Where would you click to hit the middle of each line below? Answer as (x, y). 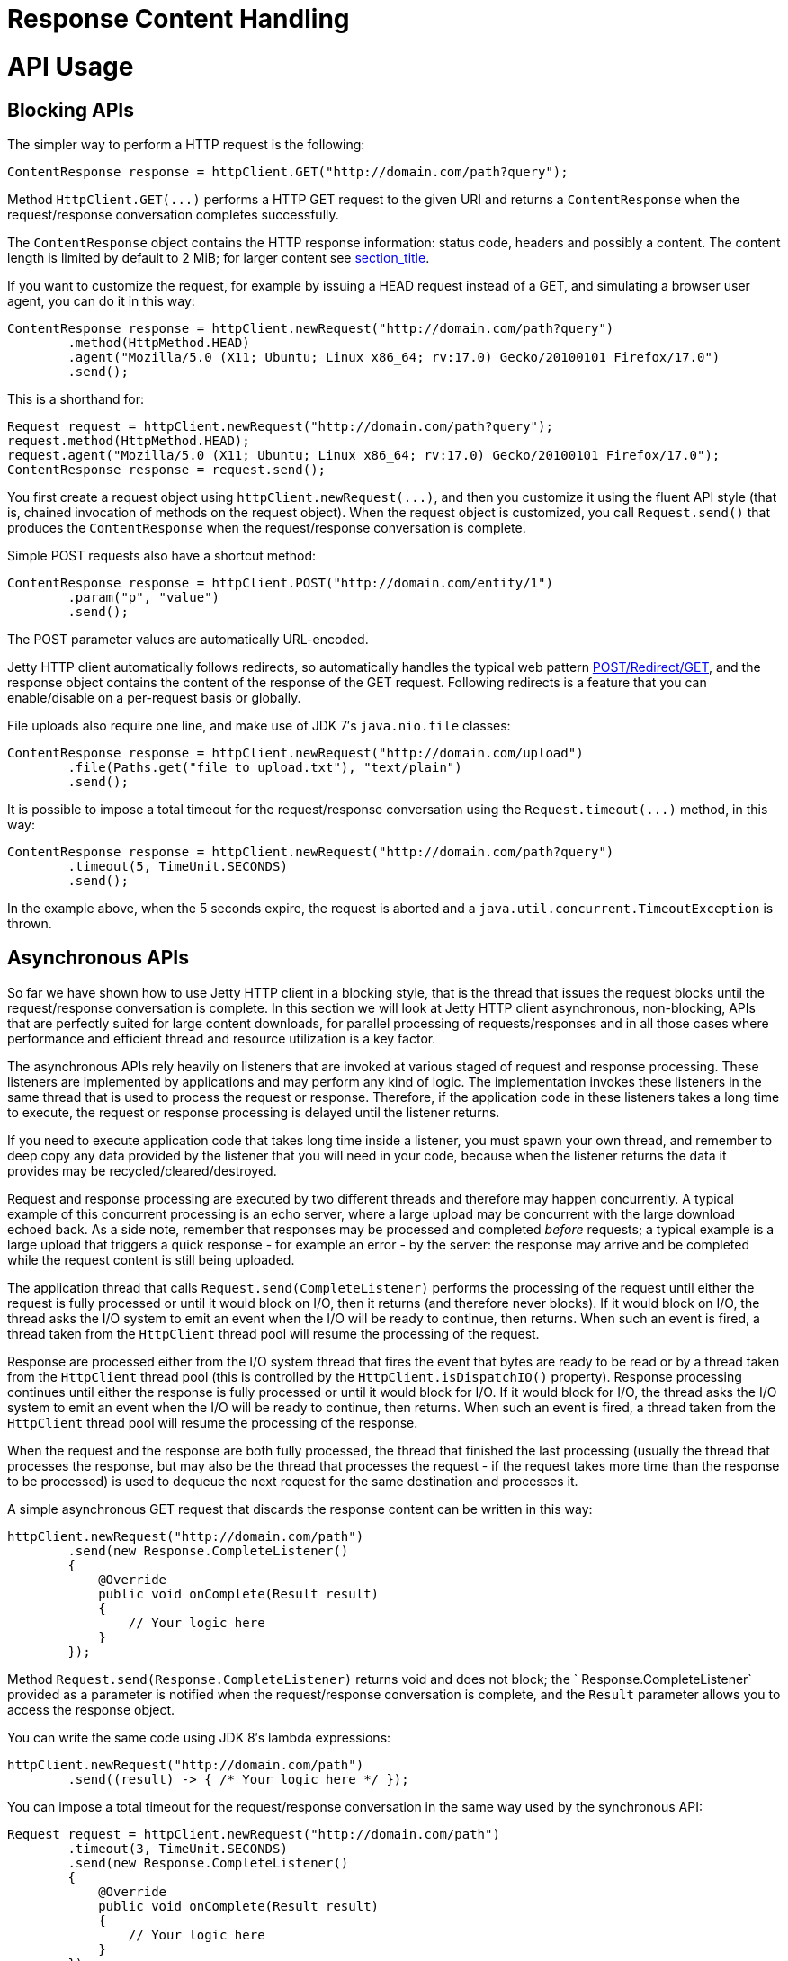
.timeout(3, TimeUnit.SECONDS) (178, 1848)
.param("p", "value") (144, 597)
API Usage (71, 66)
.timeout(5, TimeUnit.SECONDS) (178, 866)
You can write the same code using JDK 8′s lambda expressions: (199, 1737)
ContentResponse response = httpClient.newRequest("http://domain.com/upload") (295, 752)
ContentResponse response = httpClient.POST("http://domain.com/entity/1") (280, 582)
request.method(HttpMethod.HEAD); (129, 440)
